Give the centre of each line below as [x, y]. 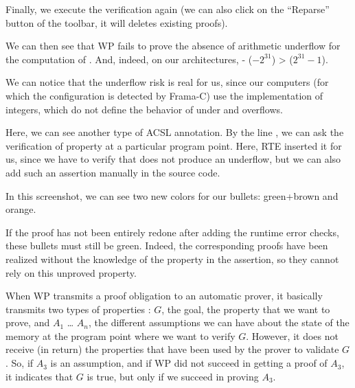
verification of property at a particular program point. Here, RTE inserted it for [174, 145]
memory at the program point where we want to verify [121, 335]
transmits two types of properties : [78, 309]
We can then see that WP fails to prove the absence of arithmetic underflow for [173, 46]
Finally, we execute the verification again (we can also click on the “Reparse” [168, 9]
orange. [21, 209]
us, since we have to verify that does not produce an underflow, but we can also [173, 159]
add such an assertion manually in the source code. [113, 172]
